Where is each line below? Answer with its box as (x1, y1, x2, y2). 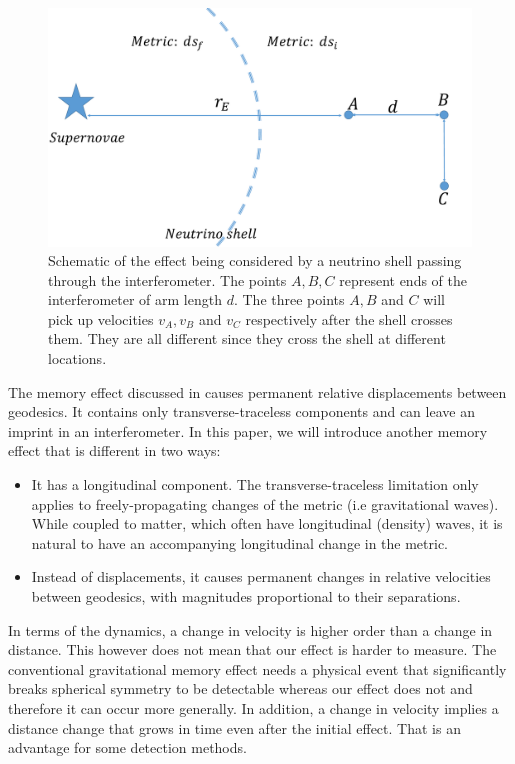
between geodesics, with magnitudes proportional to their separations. (31, 586, 461, 606)
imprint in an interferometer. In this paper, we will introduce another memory (8, 420, 488, 441)
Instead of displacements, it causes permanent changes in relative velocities (31, 566, 491, 587)
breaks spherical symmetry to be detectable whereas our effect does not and (8, 678, 473, 699)
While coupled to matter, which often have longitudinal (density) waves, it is (31, 513, 503, 534)
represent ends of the (339, 269, 467, 290)
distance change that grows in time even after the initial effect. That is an (8, 717, 461, 738)
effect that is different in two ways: (8, 440, 221, 461)
